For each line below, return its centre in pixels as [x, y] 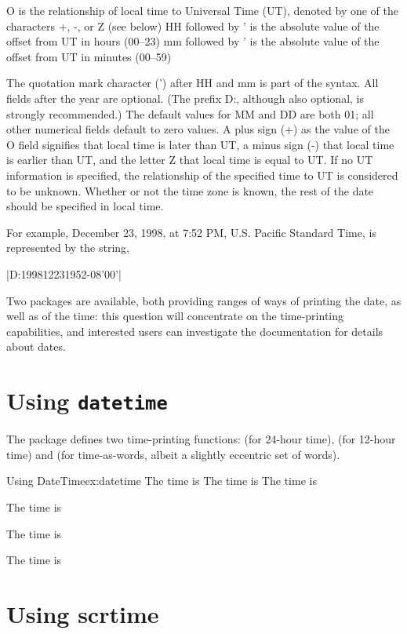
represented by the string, [68, 248]
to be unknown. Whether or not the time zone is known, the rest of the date [190, 190]
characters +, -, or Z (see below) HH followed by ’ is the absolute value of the [193, 26]
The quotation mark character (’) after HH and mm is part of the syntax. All [193, 83]
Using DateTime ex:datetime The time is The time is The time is [162, 481]
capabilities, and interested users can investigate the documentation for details [195, 331]
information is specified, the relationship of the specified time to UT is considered [202, 175]
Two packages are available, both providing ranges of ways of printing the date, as [204, 300]
